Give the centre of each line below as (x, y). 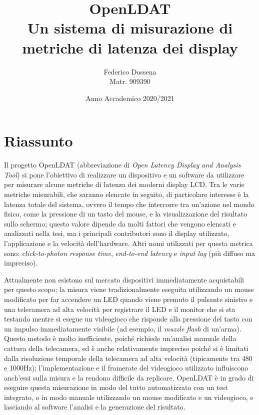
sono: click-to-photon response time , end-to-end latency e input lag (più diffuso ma (130, 253)
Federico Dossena (130, 71)
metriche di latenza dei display (130, 47)
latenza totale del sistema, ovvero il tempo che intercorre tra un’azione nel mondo (129, 204)
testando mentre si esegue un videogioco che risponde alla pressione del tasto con (128, 319)
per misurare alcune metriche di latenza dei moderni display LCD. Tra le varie (124, 184)
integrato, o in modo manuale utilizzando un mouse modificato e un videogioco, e (129, 397)
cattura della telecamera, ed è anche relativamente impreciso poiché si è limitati (126, 348)
